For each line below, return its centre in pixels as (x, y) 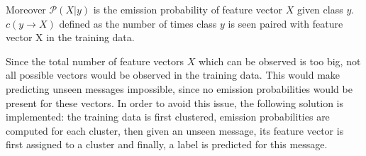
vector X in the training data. (70, 37)
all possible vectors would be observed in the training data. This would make (173, 75)
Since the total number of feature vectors (95, 61)
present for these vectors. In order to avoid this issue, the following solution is (175, 102)
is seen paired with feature (285, 23)
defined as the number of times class (138, 23)
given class (320, 9)
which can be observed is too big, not (279, 61)
